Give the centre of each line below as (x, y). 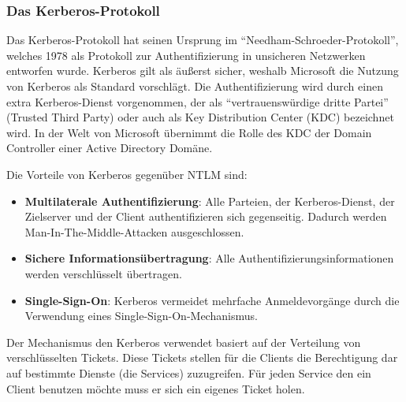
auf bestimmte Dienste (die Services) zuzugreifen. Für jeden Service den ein (189, 372)
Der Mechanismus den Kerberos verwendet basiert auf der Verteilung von (184, 342)
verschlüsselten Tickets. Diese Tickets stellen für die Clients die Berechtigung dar (202, 357)
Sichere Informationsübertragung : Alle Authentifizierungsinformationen (209, 258)
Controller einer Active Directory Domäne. (110, 148)
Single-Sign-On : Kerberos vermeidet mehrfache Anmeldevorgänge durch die (212, 300)
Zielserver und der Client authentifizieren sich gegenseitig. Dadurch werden (206, 216)
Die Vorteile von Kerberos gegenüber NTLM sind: (127, 174)
